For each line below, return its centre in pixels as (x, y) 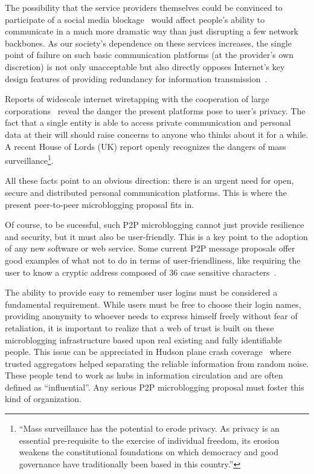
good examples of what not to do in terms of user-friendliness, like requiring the (153, 260)
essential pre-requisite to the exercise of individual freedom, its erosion (149, 440)
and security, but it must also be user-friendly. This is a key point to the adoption (156, 236)
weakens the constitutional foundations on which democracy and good (149, 452)
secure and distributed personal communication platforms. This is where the (146, 192)
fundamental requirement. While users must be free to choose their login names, (153, 304)
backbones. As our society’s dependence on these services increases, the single (148, 43)
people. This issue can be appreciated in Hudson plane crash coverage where (148, 352)
